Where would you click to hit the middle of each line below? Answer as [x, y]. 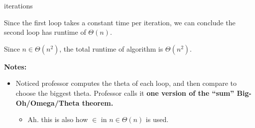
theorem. [98, 102]
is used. [157, 119]
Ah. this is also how [58, 119]
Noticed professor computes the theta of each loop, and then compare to [126, 83]
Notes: [15, 66]
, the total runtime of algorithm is [111, 48]
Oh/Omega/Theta [48, 102]
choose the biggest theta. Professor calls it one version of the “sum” [125, 93]
